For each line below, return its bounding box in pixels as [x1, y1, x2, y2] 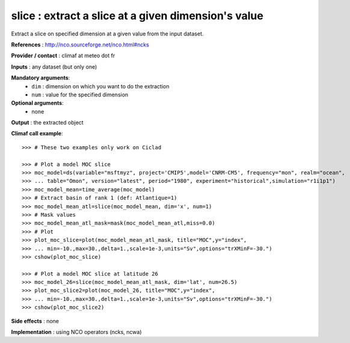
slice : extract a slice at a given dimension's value [11, 9, 264, 22]
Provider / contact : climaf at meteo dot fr [11, 52, 115, 60]
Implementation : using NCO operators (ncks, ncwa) [11, 329, 142, 336]
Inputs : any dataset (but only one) [11, 63, 97, 70]
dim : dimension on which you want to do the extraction [31, 82, 170, 90]
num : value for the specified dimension [31, 91, 129, 98]
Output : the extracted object [11, 119, 84, 126]
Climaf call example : [11, 130, 63, 137]
